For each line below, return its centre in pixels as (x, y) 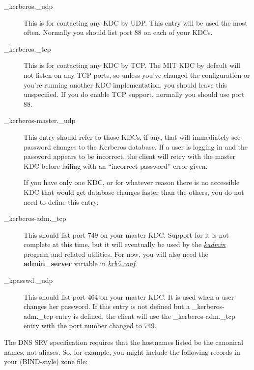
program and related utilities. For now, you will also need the (116, 254)
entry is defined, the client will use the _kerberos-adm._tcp (145, 316)
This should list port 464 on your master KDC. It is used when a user (129, 296)
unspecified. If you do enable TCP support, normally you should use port (134, 94)
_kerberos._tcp (28, 48)
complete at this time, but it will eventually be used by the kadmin (125, 244)
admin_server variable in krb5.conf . (80, 263)
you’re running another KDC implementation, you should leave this (125, 84)
